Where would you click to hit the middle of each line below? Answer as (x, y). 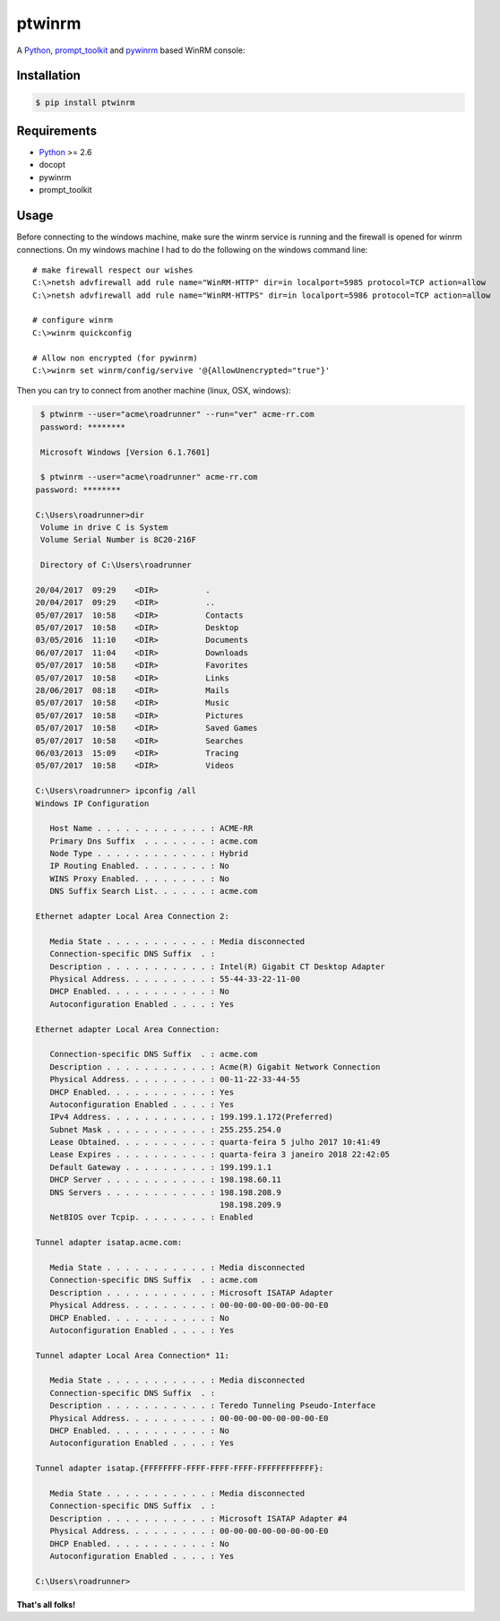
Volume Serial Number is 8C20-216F (119, 540)
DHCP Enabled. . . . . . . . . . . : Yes (142, 1092)
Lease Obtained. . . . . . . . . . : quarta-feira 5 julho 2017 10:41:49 (215, 1142)
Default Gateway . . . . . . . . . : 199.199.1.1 (161, 1167)
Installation (48, 76)
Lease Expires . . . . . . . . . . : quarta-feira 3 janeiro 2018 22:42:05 (220, 1155)
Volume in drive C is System (104, 527)
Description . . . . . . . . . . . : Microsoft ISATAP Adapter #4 (198, 1518)
